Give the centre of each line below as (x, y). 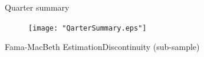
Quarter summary (37, 7)
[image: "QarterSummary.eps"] (88, 28)
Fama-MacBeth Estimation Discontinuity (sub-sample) (102, 47)
